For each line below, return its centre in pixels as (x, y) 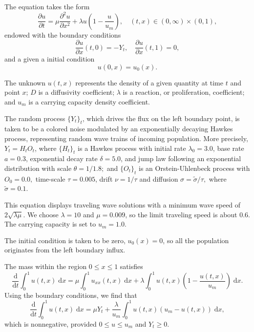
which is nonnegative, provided (51, 323)
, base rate (228, 148)
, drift (104, 178)
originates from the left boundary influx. (65, 250)
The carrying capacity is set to (50, 224)
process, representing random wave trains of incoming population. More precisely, (126, 138)
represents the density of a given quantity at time (149, 82)
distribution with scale (38, 168)
